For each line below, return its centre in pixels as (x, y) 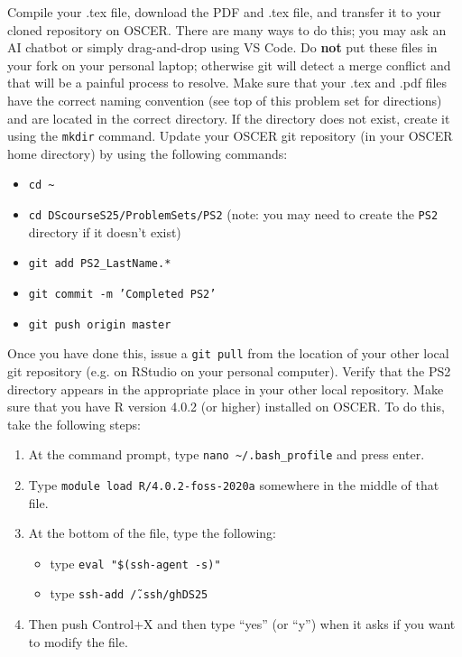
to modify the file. (78, 641)
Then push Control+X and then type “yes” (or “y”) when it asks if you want (242, 624)
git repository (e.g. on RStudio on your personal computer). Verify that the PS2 (229, 370)
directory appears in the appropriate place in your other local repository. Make (226, 389)
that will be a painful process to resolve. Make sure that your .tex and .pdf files (227, 83)
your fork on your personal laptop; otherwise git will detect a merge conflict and (229, 65)
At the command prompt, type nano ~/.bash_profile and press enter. (226, 454)
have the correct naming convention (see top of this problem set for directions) (225, 100)
